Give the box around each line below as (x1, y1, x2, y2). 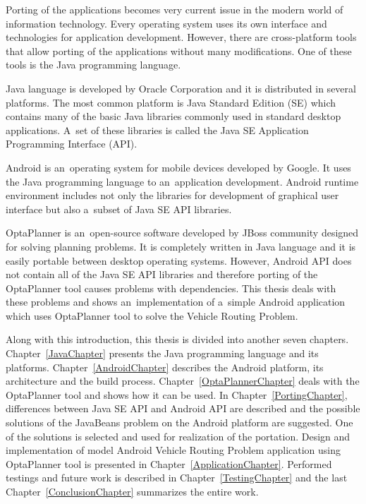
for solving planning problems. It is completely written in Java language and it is (6, 239, 356, 253)
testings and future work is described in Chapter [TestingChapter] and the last (6, 470, 348, 485)
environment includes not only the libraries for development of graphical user (6, 188, 339, 203)
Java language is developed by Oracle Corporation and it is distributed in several (6, 80, 356, 95)
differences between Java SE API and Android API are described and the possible (6, 401, 360, 416)
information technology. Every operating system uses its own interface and (6, 16, 327, 30)
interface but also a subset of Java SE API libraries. (6, 201, 232, 216)
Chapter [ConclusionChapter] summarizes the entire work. (6, 484, 259, 498)
